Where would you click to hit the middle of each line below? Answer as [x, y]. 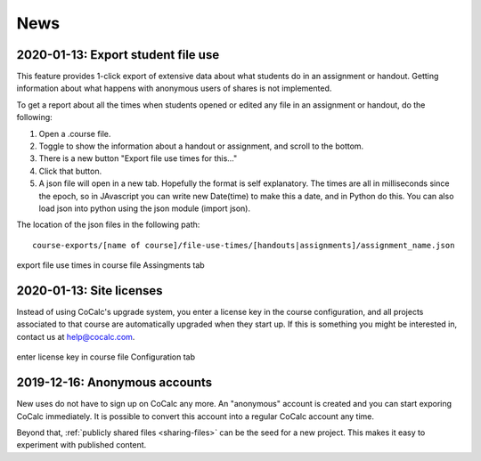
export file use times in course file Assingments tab [110, 265]
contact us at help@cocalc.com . [76, 336]
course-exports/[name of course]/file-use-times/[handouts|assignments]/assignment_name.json [244, 245]
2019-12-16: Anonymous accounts [114, 383]
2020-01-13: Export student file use [118, 55]
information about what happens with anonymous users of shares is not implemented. [174, 88]
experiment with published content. [82, 445]
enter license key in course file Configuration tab [106, 357]
